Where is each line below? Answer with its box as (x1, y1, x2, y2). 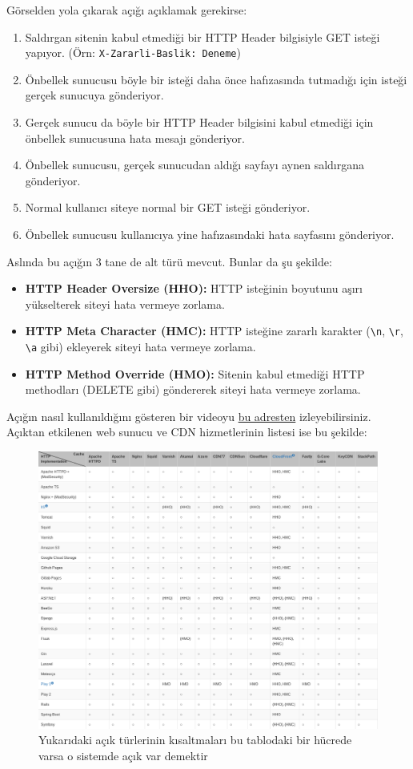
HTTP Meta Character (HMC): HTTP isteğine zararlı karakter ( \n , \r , (25, 322, 403, 339)
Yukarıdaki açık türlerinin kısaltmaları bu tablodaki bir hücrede (38, 731, 352, 748)
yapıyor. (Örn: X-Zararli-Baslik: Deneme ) (25, 44, 241, 61)
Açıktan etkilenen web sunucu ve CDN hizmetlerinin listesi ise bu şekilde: (6, 423, 367, 440)
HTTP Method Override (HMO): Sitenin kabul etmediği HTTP (25, 365, 365, 382)
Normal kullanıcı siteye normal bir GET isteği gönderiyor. (25, 199, 311, 216)
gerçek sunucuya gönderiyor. (25, 87, 164, 103)
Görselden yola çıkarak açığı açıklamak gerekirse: (6, 2, 247, 18)
